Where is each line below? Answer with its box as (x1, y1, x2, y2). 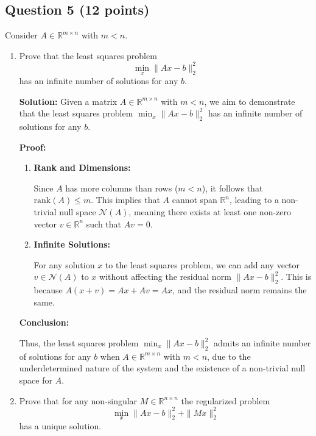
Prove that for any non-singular (19, 394, 138, 407)
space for (19, 374, 52, 386)
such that (86, 217, 122, 230)
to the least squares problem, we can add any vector (105, 258, 300, 271)
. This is (281, 270, 312, 283)
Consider (5, 29, 38, 41)
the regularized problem (181, 394, 270, 407)
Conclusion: (19, 316, 69, 329)
